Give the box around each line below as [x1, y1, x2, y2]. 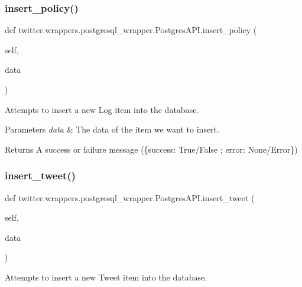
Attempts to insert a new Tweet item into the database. [5, 270, 207, 283]
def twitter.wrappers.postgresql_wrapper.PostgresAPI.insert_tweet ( [5, 191, 255, 204]
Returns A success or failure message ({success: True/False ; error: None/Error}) [5, 143, 298, 155]
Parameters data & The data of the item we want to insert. [5, 123, 219, 136]
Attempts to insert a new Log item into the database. [5, 103, 199, 115]
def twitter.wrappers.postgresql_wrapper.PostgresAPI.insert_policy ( [5, 24, 257, 36]
